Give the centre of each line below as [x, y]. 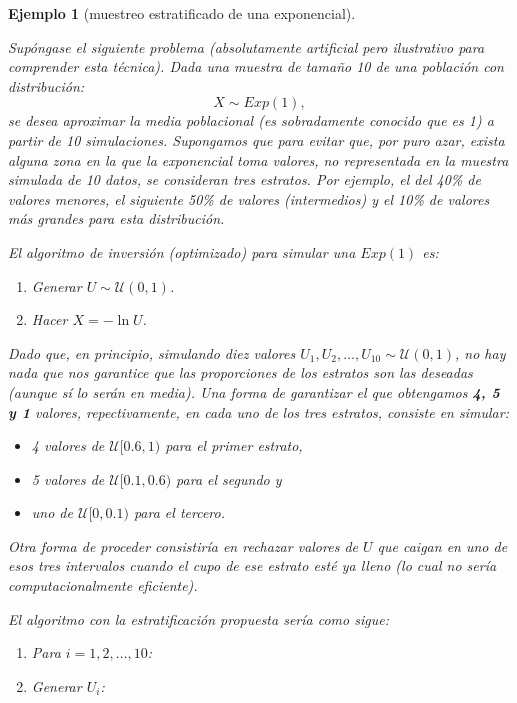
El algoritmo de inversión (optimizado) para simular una [182, 251]
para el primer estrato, [234, 445]
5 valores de [68, 478]
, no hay [480, 352]
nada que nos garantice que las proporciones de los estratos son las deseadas [240, 372]
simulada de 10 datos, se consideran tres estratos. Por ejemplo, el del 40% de [244, 179]
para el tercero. [179, 512]
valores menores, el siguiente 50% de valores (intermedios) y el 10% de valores [249, 198]
